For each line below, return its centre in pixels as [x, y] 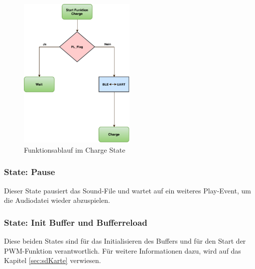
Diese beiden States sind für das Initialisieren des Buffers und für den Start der [125, 241]
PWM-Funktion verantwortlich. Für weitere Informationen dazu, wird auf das [123, 250]
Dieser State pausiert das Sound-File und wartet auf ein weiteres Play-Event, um [127, 190]
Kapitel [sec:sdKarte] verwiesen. [53, 260]
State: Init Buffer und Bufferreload [76, 222]
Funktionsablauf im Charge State [75, 149]
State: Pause [30, 172]
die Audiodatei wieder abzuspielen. [57, 200]
